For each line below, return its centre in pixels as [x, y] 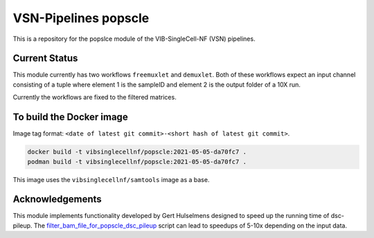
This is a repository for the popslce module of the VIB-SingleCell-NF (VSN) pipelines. [134, 39]
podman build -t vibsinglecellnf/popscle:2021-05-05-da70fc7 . [137, 162]
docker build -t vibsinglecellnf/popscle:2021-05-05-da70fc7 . [137, 152]
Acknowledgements [57, 200]
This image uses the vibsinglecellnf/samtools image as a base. [111, 179]
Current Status [45, 58]
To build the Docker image [70, 117]
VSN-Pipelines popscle [81, 18]
